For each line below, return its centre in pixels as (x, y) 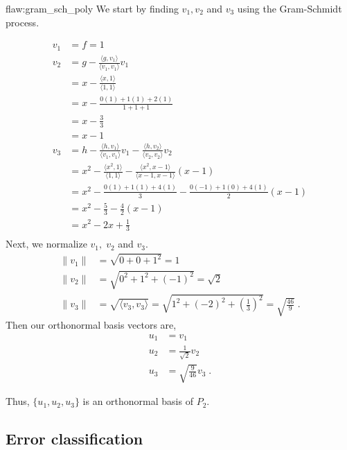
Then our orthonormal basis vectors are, (91, 325)
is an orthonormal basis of (138, 401)
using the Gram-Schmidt (290, 8)
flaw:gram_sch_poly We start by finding (92, 8)
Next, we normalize (46, 244)
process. (23, 22)
